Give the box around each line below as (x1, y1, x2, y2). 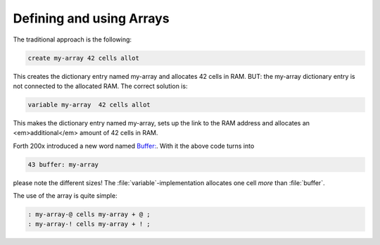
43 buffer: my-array (27, 161, 99, 168)
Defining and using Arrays (13, 11, 170, 26)
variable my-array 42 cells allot (27, 101, 151, 108)
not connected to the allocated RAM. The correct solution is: (13, 82, 188, 90)
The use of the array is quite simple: (13, 191, 118, 200)
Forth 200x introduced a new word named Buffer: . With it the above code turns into (13, 142, 255, 150)
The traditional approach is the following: (13, 35, 132, 44)
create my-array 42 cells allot (27, 54, 140, 62)
